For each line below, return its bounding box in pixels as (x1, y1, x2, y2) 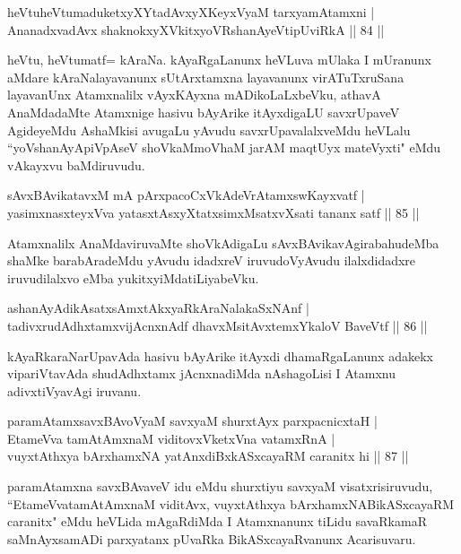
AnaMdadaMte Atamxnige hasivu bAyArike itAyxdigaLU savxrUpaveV (7, 102, 400, 121)
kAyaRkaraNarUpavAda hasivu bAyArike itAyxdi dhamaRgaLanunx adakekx (7, 346, 433, 365)
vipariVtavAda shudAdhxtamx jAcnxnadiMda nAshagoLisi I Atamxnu (7, 364, 396, 383)
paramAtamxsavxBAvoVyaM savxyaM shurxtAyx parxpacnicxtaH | (7, 411, 378, 430)
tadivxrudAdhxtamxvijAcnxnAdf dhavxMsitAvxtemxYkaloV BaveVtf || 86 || (7, 316, 428, 334)
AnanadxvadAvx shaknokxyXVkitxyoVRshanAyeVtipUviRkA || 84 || (7, 20, 385, 39)
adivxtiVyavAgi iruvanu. (7, 381, 142, 400)
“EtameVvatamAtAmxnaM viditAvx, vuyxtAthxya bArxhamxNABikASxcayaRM (7, 494, 455, 513)
